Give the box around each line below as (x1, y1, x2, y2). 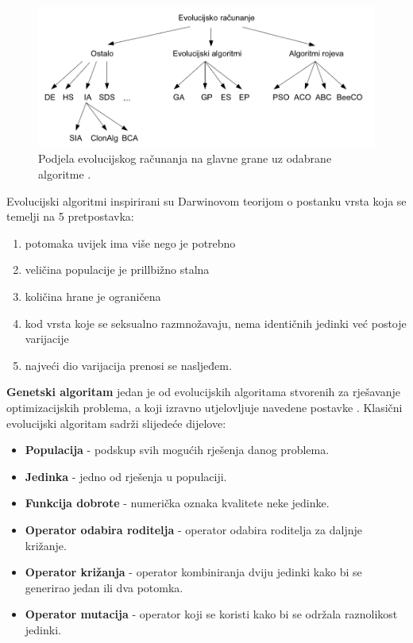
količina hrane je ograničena (25, 288, 161, 304)
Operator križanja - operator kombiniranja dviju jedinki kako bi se (25, 564, 362, 580)
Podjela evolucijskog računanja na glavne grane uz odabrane (38, 150, 332, 167)
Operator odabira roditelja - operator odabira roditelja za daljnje (25, 521, 362, 537)
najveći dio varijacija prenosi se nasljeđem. (25, 356, 232, 373)
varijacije (25, 330, 69, 347)
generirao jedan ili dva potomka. (25, 579, 183, 595)
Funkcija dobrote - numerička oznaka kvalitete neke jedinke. (25, 495, 330, 511)
